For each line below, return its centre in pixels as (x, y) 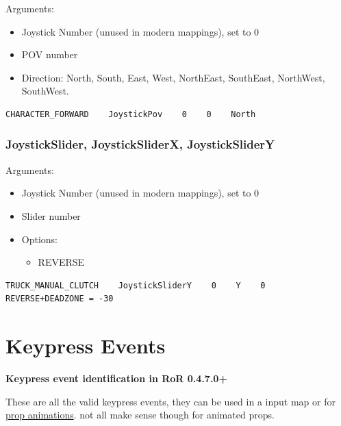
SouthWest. (45, 91)
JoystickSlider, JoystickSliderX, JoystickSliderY (140, 144)
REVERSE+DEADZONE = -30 (60, 299)
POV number (50, 54)
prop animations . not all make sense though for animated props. (140, 415)
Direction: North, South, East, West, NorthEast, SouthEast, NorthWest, (173, 77)
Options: (40, 239)
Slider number (51, 215)
